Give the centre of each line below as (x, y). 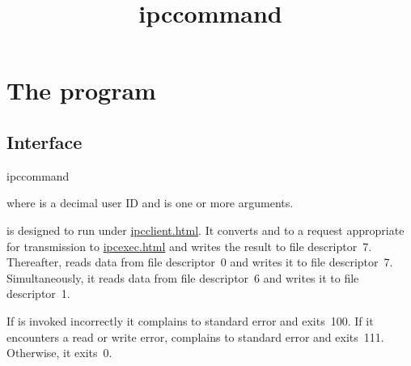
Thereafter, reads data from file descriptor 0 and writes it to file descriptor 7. (200, 262)
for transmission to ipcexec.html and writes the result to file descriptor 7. (189, 246)
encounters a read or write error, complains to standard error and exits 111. (195, 336)
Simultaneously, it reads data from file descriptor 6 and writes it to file (183, 277)
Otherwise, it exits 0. (59, 353)
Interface (44, 141)
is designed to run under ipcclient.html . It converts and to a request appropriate (205, 230)
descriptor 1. (38, 294)
